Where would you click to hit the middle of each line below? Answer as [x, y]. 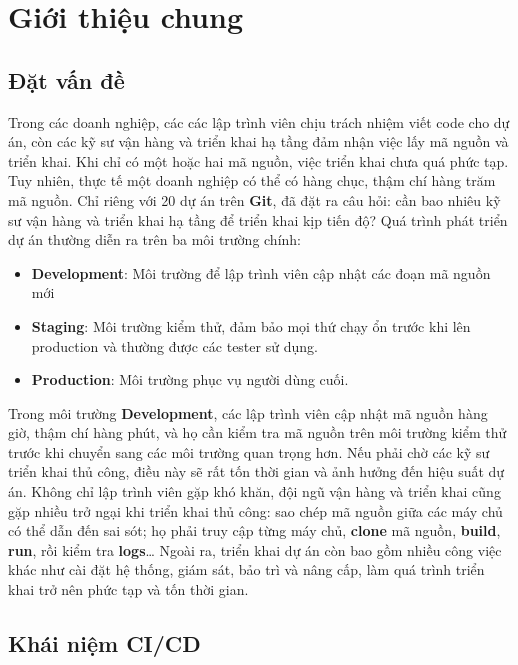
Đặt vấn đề [66, 79]
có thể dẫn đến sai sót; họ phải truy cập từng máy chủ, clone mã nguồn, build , [254, 530]
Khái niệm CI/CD [104, 643]
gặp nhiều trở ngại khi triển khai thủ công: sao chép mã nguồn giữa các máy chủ [255, 510]
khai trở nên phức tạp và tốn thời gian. [128, 589]
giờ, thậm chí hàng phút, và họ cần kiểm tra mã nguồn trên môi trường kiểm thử [257, 432]
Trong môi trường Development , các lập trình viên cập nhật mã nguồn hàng [248, 412]
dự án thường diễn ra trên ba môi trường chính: [155, 239]
